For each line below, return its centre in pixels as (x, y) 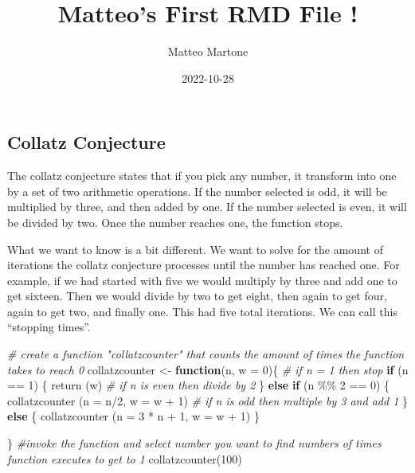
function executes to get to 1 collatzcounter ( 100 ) (125, 458)
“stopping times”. (49, 327)
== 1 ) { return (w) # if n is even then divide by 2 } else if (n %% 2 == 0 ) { (199, 385)
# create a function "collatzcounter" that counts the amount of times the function (206, 354)
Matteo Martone (208, 51)
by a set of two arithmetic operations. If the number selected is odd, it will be (197, 191)
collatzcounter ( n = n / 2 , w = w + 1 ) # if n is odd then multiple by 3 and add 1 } (207, 400)
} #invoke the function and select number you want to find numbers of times (194, 443)
